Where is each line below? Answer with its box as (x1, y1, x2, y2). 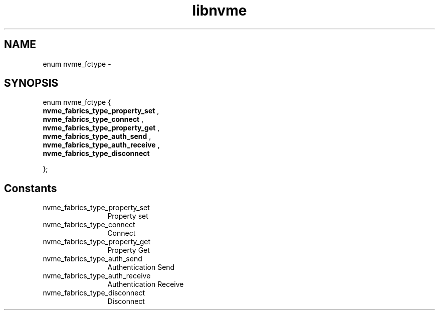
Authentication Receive (107, 280, 184, 289)
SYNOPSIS (4, 77, 59, 90)
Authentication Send (107, 263, 175, 272)
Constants (4, 182, 57, 195)
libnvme (192, 2, 247, 19)
